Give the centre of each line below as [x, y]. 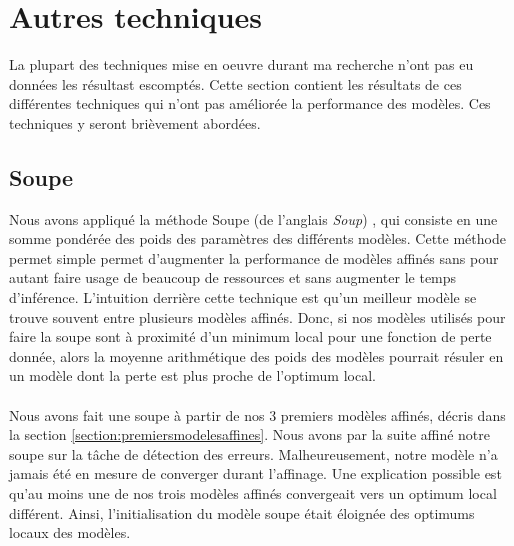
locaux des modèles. [70, 532]
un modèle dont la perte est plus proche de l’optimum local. [192, 375]
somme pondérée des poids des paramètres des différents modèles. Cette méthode [257, 238]
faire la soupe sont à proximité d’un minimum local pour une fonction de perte [250, 336]
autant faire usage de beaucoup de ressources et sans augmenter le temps [233, 277]
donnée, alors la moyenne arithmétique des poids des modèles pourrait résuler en [256, 355]
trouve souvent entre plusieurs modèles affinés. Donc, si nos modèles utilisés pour [257, 316]
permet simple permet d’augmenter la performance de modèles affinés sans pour [254, 257]
